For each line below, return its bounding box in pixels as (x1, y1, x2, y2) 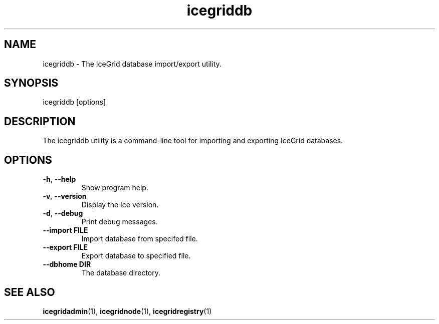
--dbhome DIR (43, 260, 91, 269)
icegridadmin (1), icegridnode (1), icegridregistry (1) (43, 306, 212, 315)
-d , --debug (43, 209, 83, 218)
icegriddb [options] (43, 98, 106, 107)
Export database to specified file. (81, 251, 191, 260)
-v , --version (43, 192, 87, 201)
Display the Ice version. (81, 200, 159, 209)
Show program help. (81, 183, 148, 192)
